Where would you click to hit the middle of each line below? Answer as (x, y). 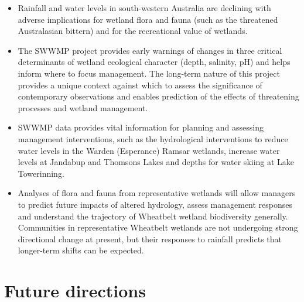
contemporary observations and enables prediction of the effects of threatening (158, 96)
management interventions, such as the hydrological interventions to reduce (153, 138)
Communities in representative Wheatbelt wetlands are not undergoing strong (158, 227)
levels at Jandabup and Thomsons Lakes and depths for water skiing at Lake (156, 162)
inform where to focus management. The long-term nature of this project (149, 73)
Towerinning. (41, 173)
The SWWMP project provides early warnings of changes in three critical (150, 50)
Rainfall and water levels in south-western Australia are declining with (144, 8)
